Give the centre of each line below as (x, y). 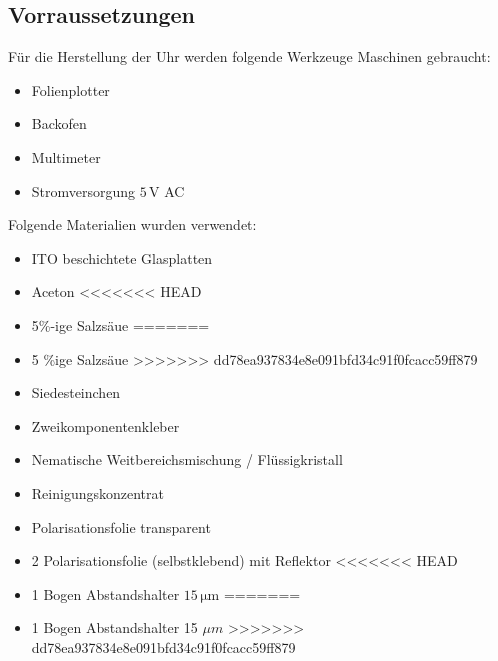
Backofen (59, 123)
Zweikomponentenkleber (105, 425)
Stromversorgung (83, 190)
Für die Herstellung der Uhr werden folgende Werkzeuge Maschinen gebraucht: (249, 56)
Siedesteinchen (76, 392)
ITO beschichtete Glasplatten (122, 257)
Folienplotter (70, 89)
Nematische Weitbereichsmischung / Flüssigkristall (187, 459)
